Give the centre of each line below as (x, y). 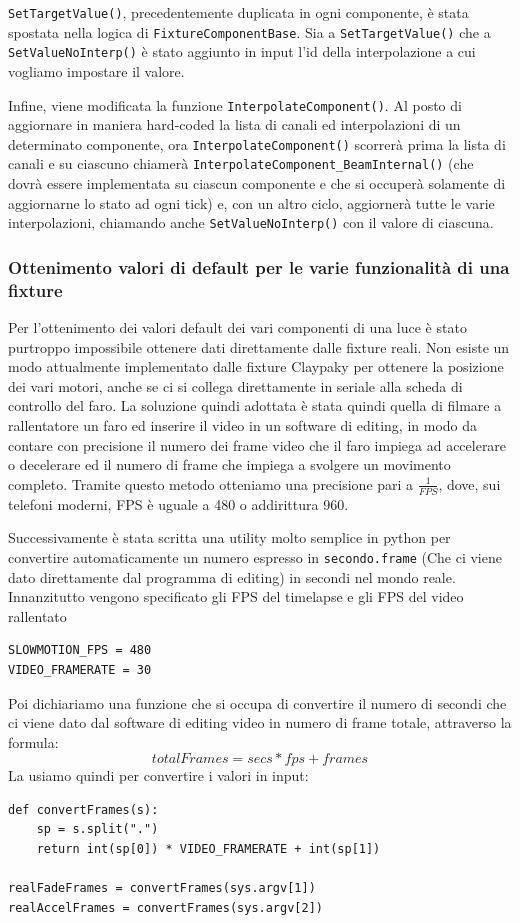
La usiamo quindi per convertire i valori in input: (158, 775)
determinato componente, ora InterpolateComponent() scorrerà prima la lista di (257, 143)
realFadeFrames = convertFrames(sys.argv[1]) (162, 888)
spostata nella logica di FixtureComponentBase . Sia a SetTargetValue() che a (249, 31)
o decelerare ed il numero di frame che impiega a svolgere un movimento (229, 464)
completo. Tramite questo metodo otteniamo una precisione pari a (211, 483)
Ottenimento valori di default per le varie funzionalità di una (259, 266)
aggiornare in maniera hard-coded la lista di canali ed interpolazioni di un (234, 124)
